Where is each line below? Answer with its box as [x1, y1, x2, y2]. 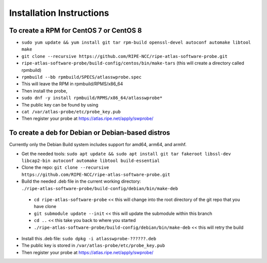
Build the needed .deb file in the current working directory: [21, 178, 141, 184]
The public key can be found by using [21, 102, 98, 107]
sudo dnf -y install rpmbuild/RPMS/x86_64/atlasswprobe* [21, 95, 163, 101]
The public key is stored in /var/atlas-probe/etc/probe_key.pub [21, 243, 165, 249]
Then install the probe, [21, 88, 68, 94]
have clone [34, 204, 56, 210]
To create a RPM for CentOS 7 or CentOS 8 [9, 26, 142, 35]
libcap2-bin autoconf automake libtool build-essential [21, 158, 160, 163]
